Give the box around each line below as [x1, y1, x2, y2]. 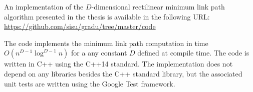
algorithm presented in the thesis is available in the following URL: [4, 11, 210, 21]
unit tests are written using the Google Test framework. [4, 78, 175, 88]
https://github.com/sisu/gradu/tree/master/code [4, 21, 156, 31]
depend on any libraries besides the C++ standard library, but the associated [4, 68, 242, 78]
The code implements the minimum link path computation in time [4, 37, 208, 48]
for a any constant [71, 47, 127, 58]
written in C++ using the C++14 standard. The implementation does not [4, 58, 233, 69]
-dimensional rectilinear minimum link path [91, 1, 225, 11]
